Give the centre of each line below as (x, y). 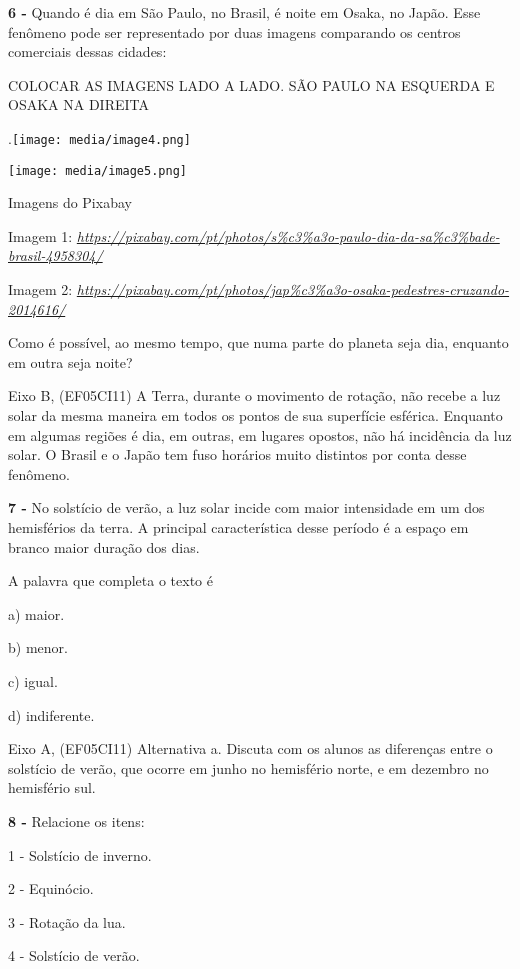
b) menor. (38, 647)
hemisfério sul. (52, 787)
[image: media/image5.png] (97, 170)
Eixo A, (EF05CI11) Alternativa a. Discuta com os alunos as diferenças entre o (250, 748)
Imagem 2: (40, 289)
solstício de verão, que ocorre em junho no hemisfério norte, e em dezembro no (248, 767)
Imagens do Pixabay (70, 202)
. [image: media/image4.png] (99, 137)
